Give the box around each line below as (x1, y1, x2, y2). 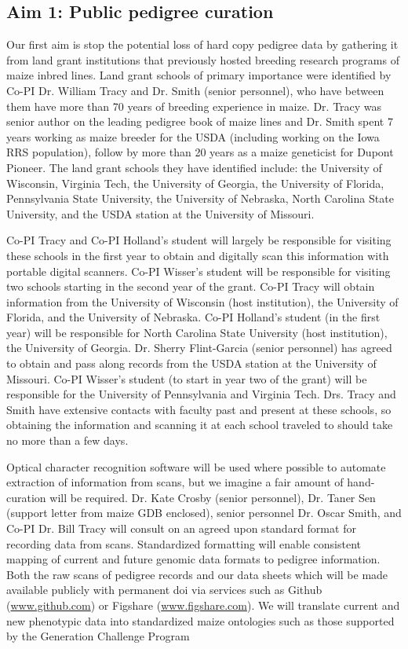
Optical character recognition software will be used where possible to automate (6, 458, 386, 475)
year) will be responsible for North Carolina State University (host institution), (6, 324, 388, 340)
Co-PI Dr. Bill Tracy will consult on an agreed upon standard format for (6, 520, 356, 537)
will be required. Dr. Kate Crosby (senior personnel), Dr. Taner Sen (49, 489, 376, 505)
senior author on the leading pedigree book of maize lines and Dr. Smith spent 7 (6, 113, 393, 130)
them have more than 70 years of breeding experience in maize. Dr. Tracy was (6, 97, 382, 114)
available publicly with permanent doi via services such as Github (6, 581, 322, 598)
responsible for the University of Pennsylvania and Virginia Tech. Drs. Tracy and (6, 386, 396, 402)
